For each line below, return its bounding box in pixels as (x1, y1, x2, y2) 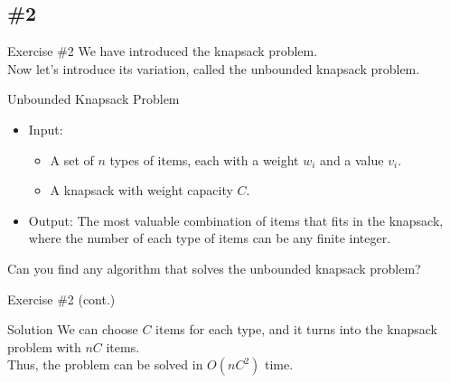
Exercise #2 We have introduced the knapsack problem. (7, 42, 318, 61)
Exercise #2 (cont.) (7, 289, 116, 308)
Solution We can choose (7, 320, 138, 339)
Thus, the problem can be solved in (7, 355, 203, 374)
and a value (320, 150, 384, 169)
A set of (50, 150, 94, 169)
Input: (28, 119, 63, 138)
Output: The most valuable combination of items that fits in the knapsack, (28, 210, 444, 229)
